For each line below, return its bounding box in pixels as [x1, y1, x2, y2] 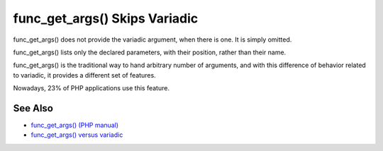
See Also [13, 102, 53, 114]
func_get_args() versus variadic [30, 131, 123, 139]
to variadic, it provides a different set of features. [13, 71, 156, 79]
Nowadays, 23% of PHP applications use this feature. [13, 84, 170, 92]
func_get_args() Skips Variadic [13, 11, 199, 26]
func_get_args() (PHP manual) [30, 121, 119, 130]
